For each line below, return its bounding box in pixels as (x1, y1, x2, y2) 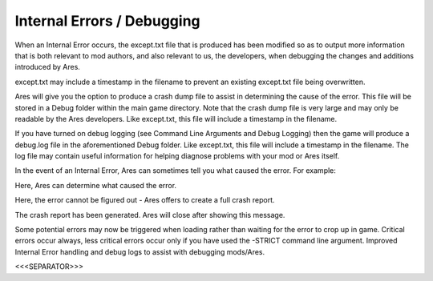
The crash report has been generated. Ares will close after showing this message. (14, 210, 285, 219)
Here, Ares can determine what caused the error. (14, 180, 176, 190)
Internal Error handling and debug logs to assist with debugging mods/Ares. (14, 247, 265, 256)
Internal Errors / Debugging (14, 12, 200, 30)
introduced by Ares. (14, 62, 80, 72)
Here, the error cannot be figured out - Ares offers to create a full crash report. (14, 195, 276, 205)
